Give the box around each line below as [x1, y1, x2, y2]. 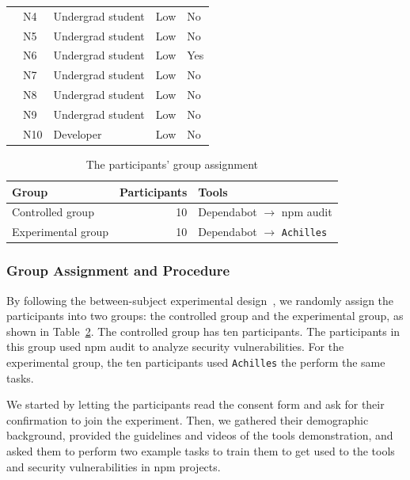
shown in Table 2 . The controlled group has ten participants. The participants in [6, 322, 401, 339]
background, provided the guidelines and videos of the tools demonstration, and [6, 427, 393, 444]
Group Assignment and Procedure [6, 261, 230, 280]
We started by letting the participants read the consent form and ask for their [6, 396, 385, 413]
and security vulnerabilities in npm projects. [6, 458, 221, 474]
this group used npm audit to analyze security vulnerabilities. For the [6, 338, 344, 355]
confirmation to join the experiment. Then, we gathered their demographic [6, 411, 369, 428]
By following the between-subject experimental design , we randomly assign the [6, 291, 394, 308]
